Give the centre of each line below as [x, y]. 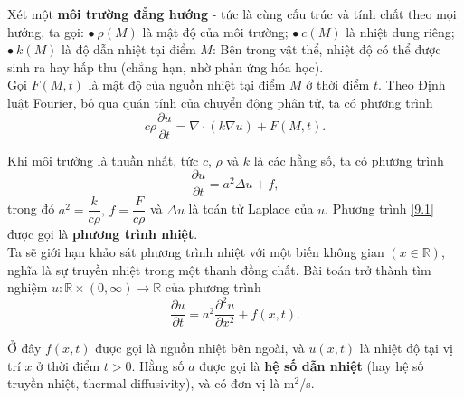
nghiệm [28, 287]
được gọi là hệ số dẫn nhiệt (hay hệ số [312, 365]
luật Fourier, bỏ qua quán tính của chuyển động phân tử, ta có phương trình [220, 102]
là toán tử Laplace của [251, 209]
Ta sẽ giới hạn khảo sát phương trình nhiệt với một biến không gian [196, 251]
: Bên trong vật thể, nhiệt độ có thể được [327, 49]
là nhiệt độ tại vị [406, 348]
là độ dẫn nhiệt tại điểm [129, 49]
